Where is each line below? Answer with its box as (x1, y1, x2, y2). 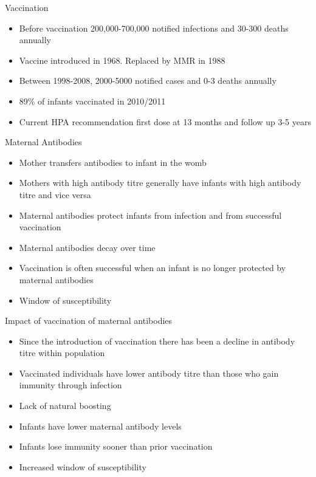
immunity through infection (19, 379, 122, 391)
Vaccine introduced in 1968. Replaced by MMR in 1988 (19, 53, 225, 66)
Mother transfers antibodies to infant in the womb (19, 156, 207, 168)
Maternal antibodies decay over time (19, 241, 156, 253)
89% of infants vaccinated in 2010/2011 (19, 94, 166, 107)
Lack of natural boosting (19, 399, 111, 412)
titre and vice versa (19, 188, 91, 201)
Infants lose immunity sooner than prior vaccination (19, 440, 213, 453)
